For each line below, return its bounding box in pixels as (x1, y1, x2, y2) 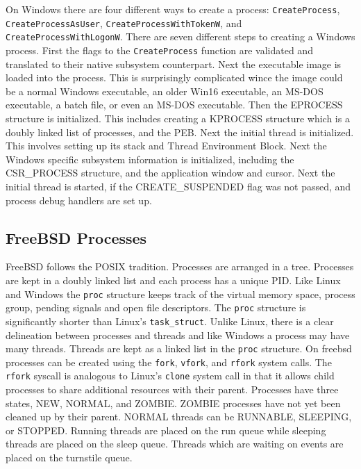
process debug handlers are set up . (6, 192, 152, 207)
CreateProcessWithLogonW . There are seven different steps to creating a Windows (6, 29, 355, 44)
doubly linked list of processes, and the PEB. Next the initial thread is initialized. (6, 124, 354, 139)
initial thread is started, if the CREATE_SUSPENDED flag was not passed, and (6, 179, 351, 193)
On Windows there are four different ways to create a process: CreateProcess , (6, 2, 340, 16)
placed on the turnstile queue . (6, 450, 133, 465)
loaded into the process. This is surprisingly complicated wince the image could (6, 70, 343, 85)
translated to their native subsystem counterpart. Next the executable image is (6, 56, 342, 71)
